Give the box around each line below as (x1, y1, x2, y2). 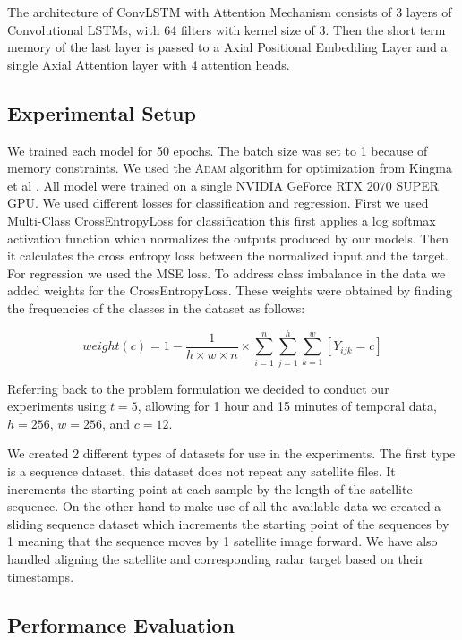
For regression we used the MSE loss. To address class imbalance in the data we (7, 263, 446, 282)
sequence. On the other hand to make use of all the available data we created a (7, 497, 441, 516)
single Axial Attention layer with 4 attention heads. (7, 55, 290, 73)
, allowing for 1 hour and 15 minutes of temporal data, (137, 397, 437, 415)
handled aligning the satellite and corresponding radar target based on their (7, 549, 424, 567)
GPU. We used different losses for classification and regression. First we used (7, 193, 429, 212)
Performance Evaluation (7, 610, 235, 638)
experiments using (7, 397, 107, 415)
